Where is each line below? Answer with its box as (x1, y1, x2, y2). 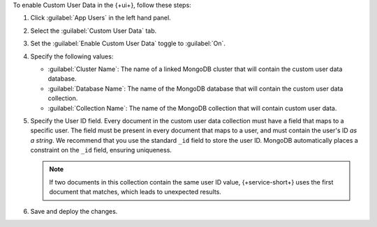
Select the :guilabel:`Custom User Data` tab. (30, 26, 157, 35)
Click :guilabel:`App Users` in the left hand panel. (30, 14, 171, 22)
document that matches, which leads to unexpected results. (49, 188, 221, 196)
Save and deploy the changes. (30, 207, 118, 215)
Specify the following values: (30, 52, 114, 61)
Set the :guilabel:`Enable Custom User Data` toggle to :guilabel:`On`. (30, 39, 226, 48)
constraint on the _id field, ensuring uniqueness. (30, 146, 172, 155)
